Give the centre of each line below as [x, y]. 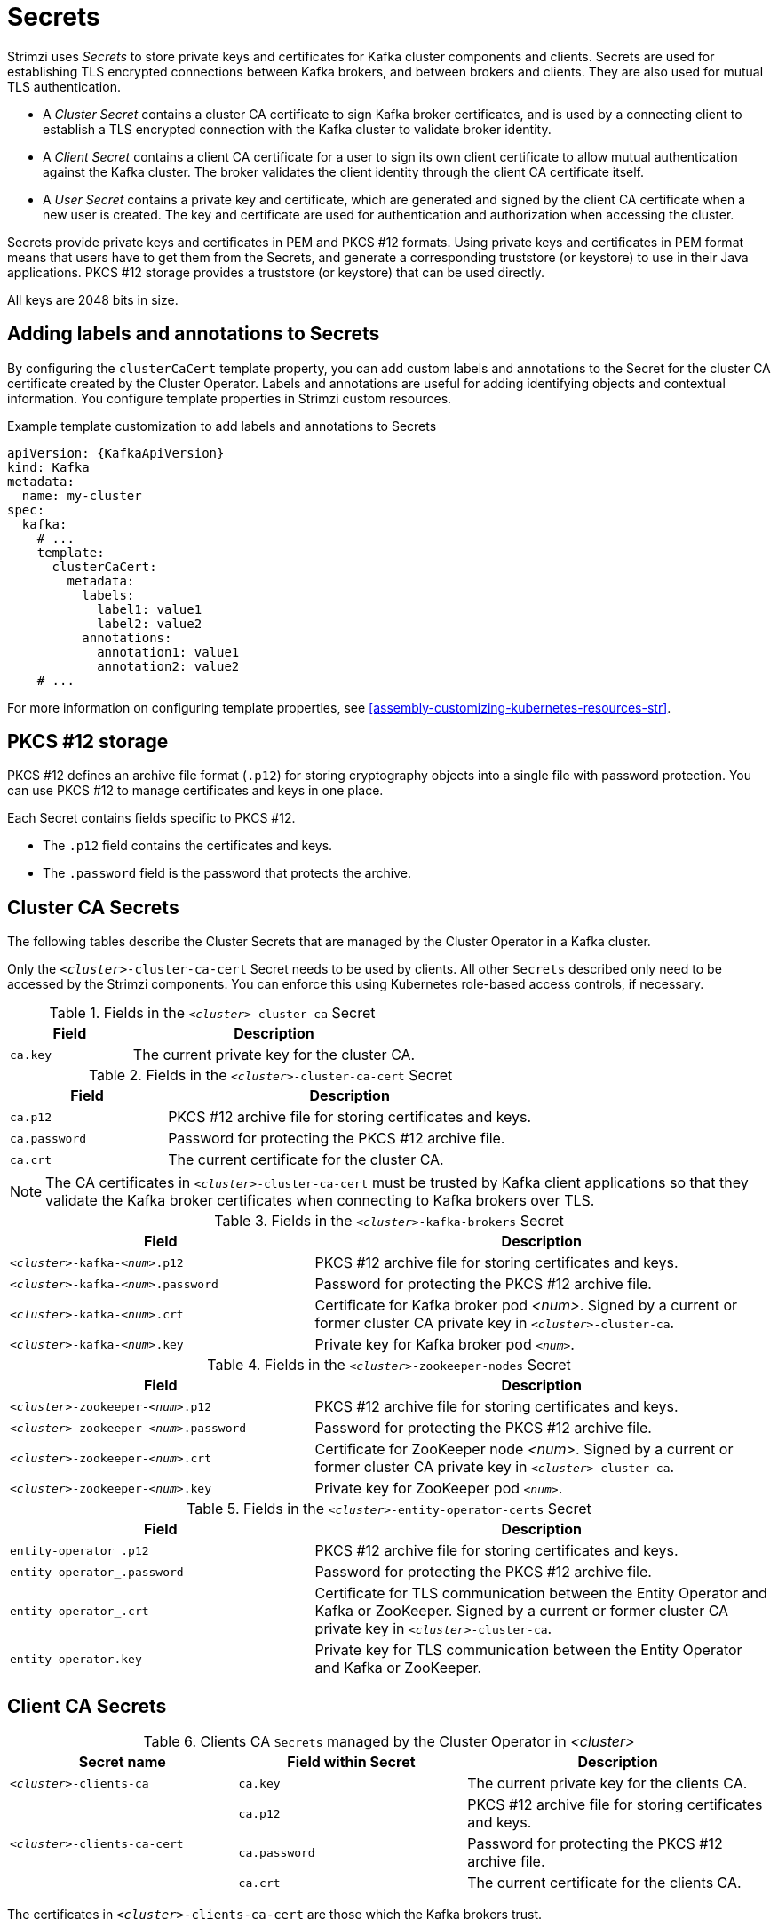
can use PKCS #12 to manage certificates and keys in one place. [195, 791]
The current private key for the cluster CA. [274, 1055]
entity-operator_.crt [79, 1611]
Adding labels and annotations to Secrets [194, 334]
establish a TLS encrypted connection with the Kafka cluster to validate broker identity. [297, 129]
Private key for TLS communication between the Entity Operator [528, 1650]
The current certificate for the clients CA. [604, 1883]
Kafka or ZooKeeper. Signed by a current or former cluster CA [522, 1611]
